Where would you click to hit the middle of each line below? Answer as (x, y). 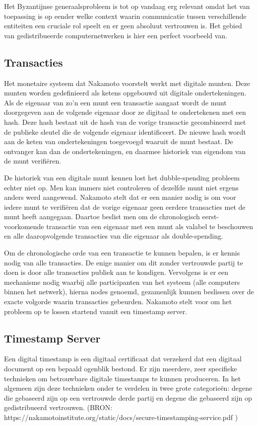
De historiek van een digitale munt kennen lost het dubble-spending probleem (122, 177)
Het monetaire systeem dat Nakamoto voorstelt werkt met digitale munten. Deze (127, 83)
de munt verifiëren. (33, 161)
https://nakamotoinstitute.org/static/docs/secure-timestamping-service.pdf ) (121, 417)
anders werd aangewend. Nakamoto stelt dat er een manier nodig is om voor (120, 197)
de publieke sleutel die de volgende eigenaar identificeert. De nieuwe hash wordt (125, 131)
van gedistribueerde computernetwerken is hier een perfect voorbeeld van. (116, 35)
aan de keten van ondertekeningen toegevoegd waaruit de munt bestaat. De (119, 141)
